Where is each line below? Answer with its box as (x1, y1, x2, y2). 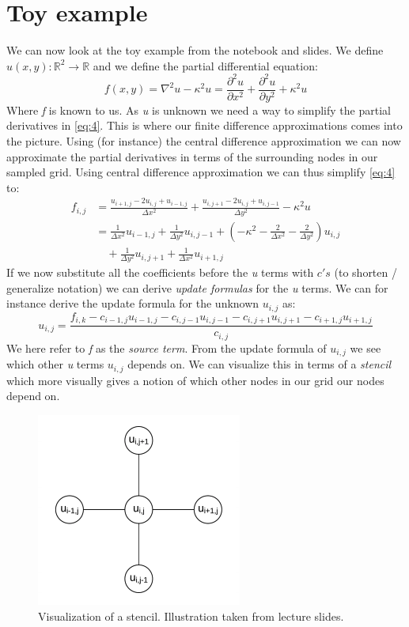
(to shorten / (334, 264, 397, 281)
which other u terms (6, 356, 104, 372)
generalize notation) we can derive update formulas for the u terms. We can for (6, 279, 388, 296)
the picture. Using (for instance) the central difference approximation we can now (6, 133, 401, 149)
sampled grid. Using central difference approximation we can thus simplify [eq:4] (6, 164, 396, 180)
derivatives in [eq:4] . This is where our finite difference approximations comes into (6, 117, 403, 134)
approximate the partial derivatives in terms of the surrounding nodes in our (6, 148, 378, 164)
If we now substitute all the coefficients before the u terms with (6, 264, 314, 281)
